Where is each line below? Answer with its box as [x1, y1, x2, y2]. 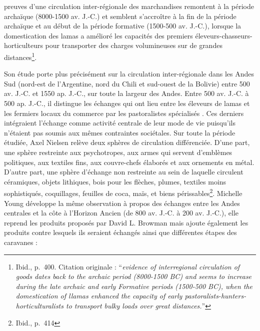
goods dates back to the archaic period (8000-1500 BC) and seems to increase [15, 271, 252, 281]
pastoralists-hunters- [184, 290, 246, 301]
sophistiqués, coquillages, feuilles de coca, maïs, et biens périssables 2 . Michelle [4, 186, 242, 198]
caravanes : [4, 236, 37, 247]
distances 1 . [4, 50, 37, 62]
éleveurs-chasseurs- [195, 30, 252, 40]
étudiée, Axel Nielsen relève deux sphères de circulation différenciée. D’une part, [4, 137, 250, 147]
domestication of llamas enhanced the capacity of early [15, 290, 182, 301]
